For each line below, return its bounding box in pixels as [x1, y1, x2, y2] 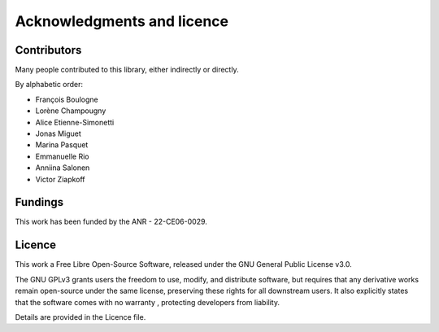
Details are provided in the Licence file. [15, 312, 146, 321]
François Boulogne [35, 94, 99, 104]
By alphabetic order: [15, 80, 84, 90]
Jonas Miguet [35, 129, 81, 138]
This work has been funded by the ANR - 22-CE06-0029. [15, 216, 207, 227]
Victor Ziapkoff [35, 174, 85, 184]
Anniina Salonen [35, 163, 90, 173]
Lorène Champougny [35, 106, 106, 116]
